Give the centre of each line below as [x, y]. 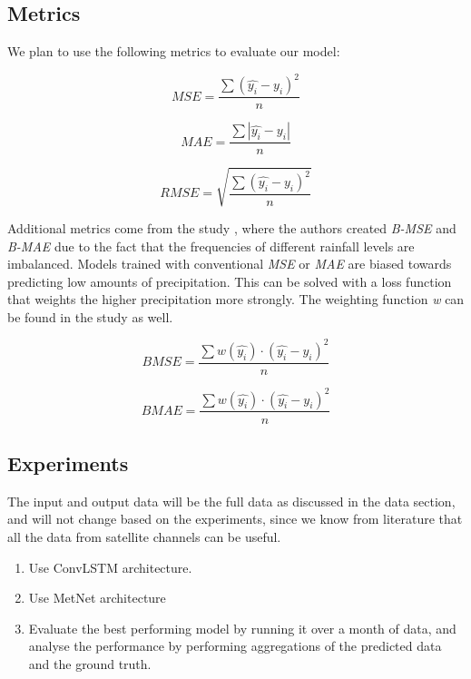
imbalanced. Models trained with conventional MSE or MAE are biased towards [230, 264]
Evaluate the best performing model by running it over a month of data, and [242, 628]
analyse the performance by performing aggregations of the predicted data [235, 646]
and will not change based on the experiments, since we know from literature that [235, 519]
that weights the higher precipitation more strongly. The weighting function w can [236, 299]
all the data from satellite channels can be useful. [144, 536]
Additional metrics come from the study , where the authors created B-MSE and [232, 227]
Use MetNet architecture [97, 598]
